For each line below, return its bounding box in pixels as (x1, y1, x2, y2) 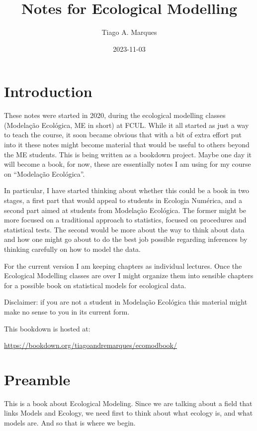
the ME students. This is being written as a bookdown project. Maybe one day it (4, 149, 252, 159)
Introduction (4, 81, 92, 102)
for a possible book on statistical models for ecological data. (4, 280, 186, 290)
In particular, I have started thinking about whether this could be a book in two (4, 185, 250, 196)
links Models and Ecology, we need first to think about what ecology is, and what (4, 408, 253, 418)
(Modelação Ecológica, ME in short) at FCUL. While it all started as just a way (4, 119, 249, 130)
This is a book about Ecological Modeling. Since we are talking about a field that (4, 398, 253, 408)
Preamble (4, 369, 71, 389)
